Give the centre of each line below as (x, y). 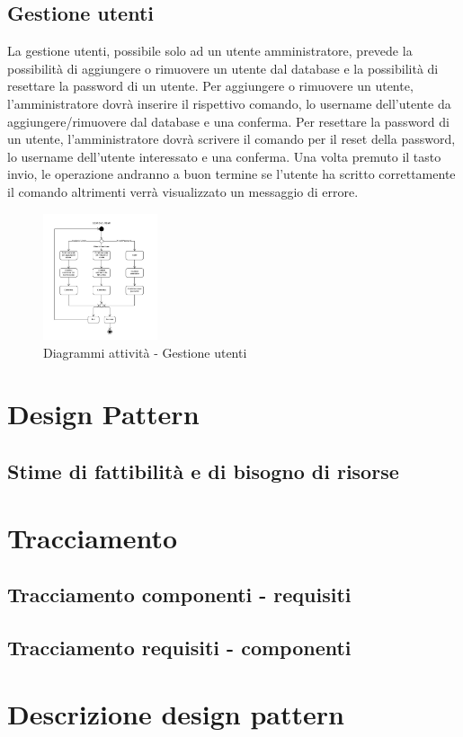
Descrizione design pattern (176, 713)
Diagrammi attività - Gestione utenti (145, 352)
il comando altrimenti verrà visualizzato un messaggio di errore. (183, 191)
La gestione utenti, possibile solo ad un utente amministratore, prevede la (210, 51)
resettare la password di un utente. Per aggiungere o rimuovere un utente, (210, 86)
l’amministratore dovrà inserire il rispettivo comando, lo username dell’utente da (229, 103)
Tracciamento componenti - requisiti (179, 595)
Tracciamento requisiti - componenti (179, 647)
